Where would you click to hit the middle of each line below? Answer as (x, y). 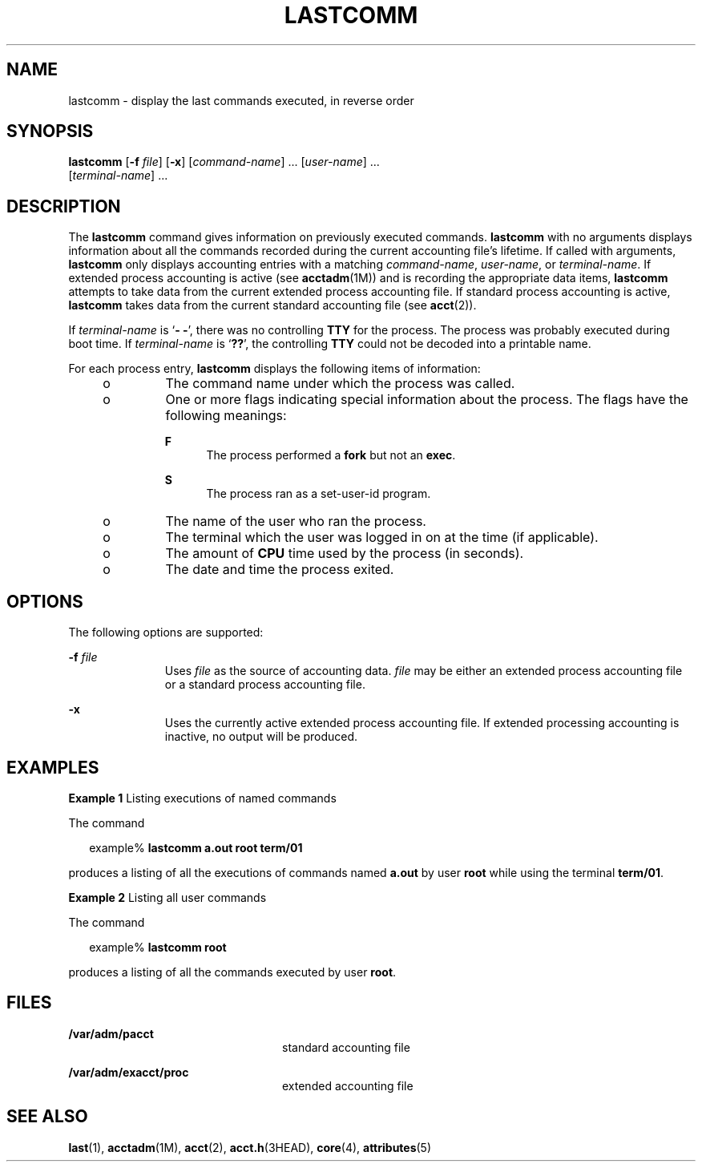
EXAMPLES (53, 767)
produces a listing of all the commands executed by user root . (232, 972)
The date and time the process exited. (280, 570)
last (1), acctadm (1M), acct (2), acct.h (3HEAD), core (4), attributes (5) (250, 1147)
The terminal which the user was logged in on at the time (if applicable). (382, 538)
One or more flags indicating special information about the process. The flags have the (427, 400)
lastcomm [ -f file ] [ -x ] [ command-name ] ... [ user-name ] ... (224, 162)
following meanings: (226, 416)
